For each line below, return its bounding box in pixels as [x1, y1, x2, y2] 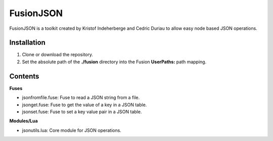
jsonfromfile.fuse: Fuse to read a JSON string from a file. [22, 95, 140, 101]
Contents [9, 72, 39, 80]
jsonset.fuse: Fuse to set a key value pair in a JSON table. [22, 109, 142, 115]
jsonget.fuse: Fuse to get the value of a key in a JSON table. [22, 102, 147, 108]
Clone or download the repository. [22, 52, 94, 58]
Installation [9, 38, 45, 47]
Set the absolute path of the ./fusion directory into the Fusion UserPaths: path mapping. [22, 59, 207, 65]
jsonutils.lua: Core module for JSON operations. [22, 127, 121, 133]
